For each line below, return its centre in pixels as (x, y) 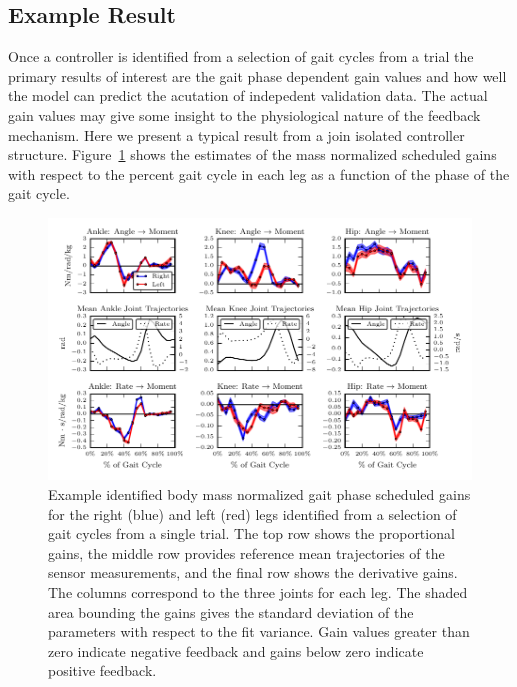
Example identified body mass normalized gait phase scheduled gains (259, 493)
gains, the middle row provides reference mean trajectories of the (246, 552)
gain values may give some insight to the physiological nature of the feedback (244, 114)
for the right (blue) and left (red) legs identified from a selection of (252, 513)
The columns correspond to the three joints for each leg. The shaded (258, 591)
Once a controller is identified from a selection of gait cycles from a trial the (241, 56)
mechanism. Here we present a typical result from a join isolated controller (236, 134)
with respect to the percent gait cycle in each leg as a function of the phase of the (259, 173)
